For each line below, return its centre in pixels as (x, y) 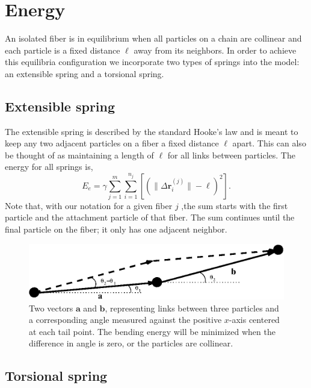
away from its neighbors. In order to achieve (215, 50)
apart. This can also (269, 143)
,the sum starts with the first (235, 205)
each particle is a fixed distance (63, 50)
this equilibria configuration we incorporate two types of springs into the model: (152, 62)
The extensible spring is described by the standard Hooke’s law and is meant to (152, 131)
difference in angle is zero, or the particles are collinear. (131, 343)
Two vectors (51, 308)
